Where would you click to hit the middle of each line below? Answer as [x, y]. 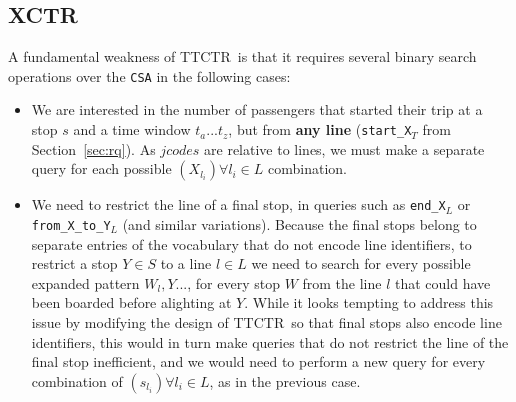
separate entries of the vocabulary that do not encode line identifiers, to [251, 243]
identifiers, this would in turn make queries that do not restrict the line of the [270, 341]
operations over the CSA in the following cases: [149, 75]
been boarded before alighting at [131, 302]
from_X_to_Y [71, 225]
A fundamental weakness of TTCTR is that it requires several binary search [242, 56]
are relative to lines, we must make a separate [344, 148]
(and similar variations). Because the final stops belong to [299, 223]
